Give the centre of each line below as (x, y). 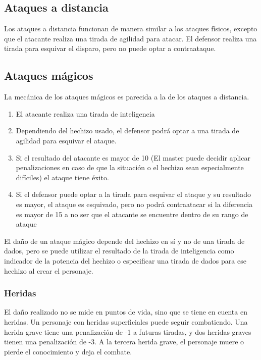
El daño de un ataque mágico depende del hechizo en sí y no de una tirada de (124, 241)
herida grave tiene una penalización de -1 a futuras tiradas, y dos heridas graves (128, 331)
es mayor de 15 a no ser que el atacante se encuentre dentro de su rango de (132, 214)
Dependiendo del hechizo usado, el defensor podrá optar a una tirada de (127, 131)
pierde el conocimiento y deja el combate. (68, 351)
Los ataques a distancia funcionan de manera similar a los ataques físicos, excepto (131, 29)
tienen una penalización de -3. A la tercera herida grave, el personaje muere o (124, 342)
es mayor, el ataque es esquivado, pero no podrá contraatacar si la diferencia (134, 204)
